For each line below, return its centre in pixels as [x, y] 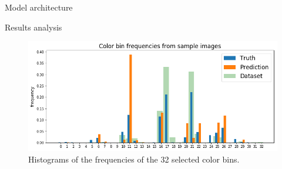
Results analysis [33, 27]
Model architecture [39, 7]
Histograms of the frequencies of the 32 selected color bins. [134, 159]
